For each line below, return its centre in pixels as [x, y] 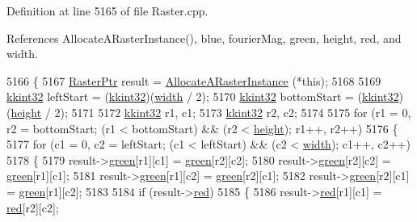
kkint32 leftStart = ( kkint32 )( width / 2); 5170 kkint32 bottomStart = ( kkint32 [203, 96]
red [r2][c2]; [33, 207]
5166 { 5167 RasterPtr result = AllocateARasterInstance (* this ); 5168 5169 [194, 80]
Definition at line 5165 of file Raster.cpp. [107, 10]
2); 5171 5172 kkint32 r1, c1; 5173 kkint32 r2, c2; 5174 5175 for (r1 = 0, [233, 112]
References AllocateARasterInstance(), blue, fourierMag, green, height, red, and [204, 38]
